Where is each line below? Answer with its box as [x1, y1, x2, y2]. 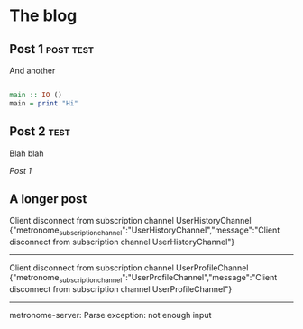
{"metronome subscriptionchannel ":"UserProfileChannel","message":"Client [9, 272, 278, 285]
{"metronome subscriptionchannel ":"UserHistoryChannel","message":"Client [9, 224, 280, 238]
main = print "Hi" [9, 98, 78, 108]
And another [9, 65, 56, 76]
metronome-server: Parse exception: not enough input [9, 309, 212, 320]
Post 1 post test [9, 41, 95, 57]
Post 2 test [9, 123, 70, 140]
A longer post [9, 191, 87, 206]
